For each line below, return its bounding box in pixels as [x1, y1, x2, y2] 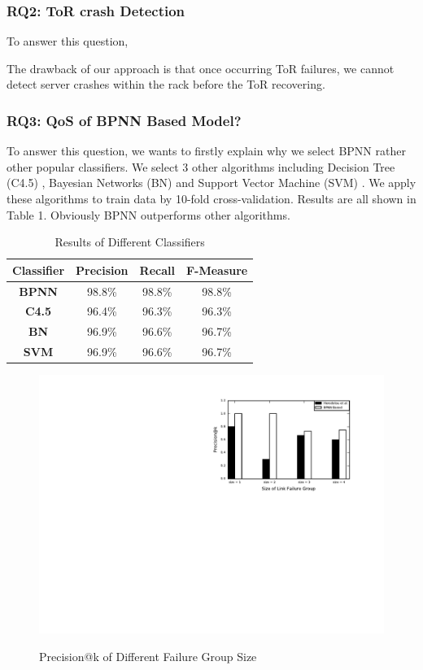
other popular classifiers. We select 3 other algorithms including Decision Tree [7, 158, 395, 175]
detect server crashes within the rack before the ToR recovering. [7, 76, 325, 93]
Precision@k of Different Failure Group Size [39, 647, 257, 664]
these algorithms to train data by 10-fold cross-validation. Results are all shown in [7, 190, 416, 207]
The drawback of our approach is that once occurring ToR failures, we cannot [7, 59, 395, 76]
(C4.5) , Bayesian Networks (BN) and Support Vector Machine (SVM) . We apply [7, 174, 416, 191]
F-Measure [185, 261, 248, 278]
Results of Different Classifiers [55, 233, 205, 250]
